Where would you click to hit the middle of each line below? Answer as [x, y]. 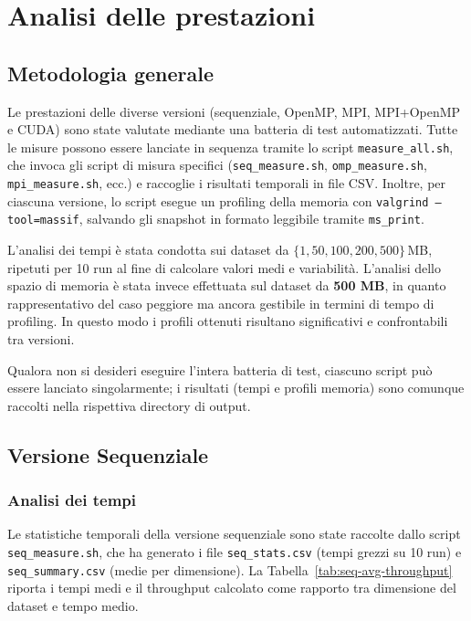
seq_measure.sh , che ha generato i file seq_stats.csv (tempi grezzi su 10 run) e [235, 551]
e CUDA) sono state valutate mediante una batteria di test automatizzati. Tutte [233, 129]
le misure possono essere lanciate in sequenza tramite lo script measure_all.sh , [230, 147]
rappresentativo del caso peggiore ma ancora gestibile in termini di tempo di [221, 303]
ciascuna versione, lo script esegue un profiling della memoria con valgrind [218, 200]
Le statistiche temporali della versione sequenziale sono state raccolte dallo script [234, 534]
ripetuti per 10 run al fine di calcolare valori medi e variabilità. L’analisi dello [224, 267]
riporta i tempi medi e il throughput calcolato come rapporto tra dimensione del [232, 588]
